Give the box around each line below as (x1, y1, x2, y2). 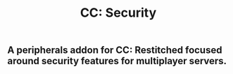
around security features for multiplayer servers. (7, 55, 227, 67)
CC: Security (80, 5, 157, 21)
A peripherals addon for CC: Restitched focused (7, 44, 222, 57)
